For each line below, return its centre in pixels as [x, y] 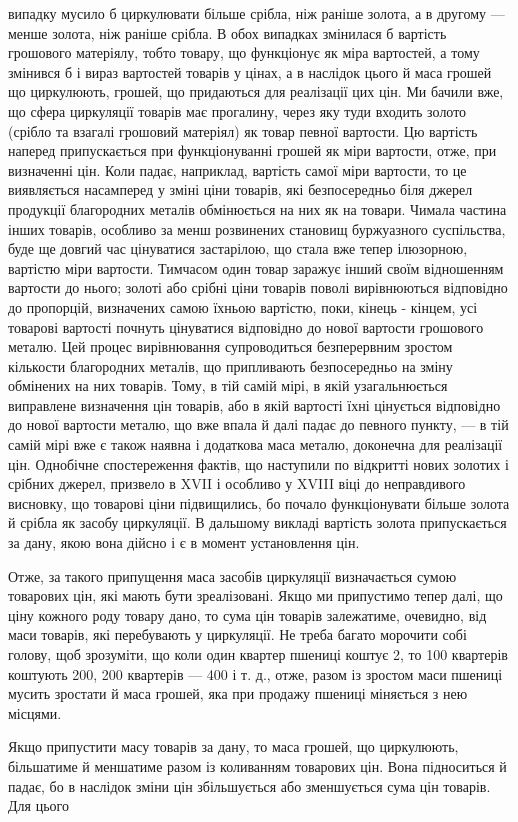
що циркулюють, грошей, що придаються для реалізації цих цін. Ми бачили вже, [256, 91]
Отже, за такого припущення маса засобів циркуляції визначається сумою [232, 575]
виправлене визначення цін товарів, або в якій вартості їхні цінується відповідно [254, 404]
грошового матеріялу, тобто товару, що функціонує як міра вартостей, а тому [244, 52]
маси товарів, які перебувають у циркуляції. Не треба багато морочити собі [237, 634]
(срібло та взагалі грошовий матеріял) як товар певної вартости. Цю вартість [243, 130]
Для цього [38, 805]
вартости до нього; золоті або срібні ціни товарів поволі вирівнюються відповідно [258, 287]
